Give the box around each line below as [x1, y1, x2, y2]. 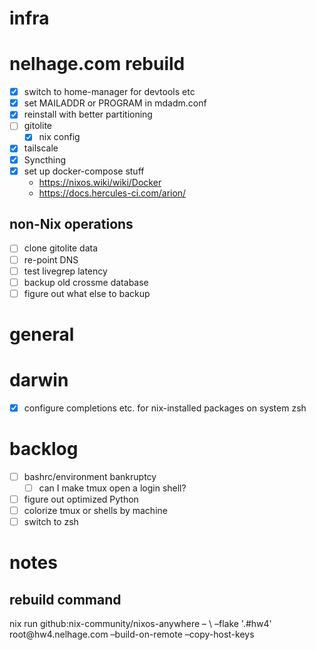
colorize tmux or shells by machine [23, 505, 168, 517]
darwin [9, 369, 69, 392]
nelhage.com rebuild [9, 53, 186, 76]
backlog [9, 438, 79, 461]
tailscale [23, 142, 59, 154]
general [9, 323, 75, 346]
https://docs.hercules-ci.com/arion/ [38, 187, 187, 199]
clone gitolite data [23, 242, 99, 254]
